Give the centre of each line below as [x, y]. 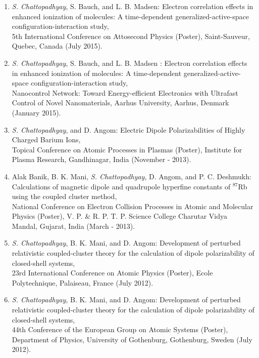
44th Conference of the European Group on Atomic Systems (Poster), [120, 329]
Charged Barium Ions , [46, 140]
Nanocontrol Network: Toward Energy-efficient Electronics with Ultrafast [125, 92]
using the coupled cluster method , [64, 196]
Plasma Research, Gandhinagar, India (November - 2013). [101, 159]
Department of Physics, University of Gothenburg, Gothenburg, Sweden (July [132, 339]
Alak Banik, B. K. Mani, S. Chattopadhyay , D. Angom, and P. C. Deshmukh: [132, 176]
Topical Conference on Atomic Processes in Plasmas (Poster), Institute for [127, 149]
